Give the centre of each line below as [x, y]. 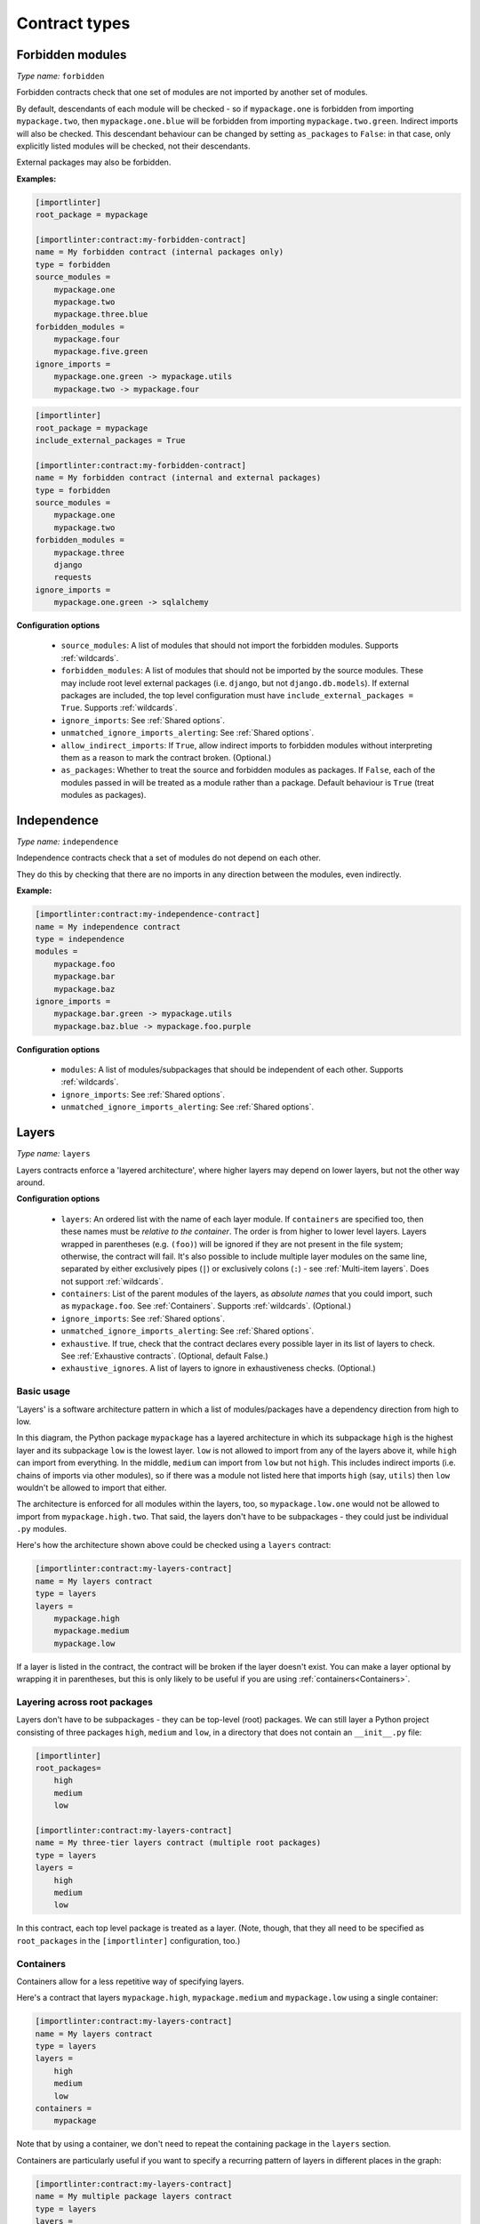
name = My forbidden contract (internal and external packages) [178, 478]
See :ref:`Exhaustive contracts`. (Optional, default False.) [164, 1356]
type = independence [80, 939]
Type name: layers [53, 1154]
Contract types [73, 23]
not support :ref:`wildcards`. [112, 1281]
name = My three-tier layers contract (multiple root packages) [178, 1843]
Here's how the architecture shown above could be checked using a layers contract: [174, 1545]
